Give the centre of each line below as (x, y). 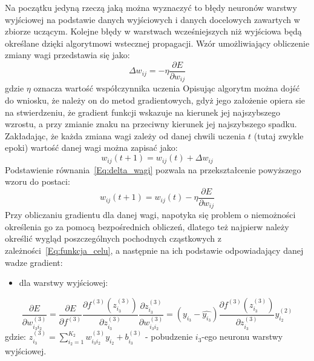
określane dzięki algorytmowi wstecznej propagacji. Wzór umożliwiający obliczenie (157, 43)
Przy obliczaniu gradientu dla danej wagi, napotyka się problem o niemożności (150, 215)
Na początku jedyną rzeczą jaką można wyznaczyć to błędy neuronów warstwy (151, 7)
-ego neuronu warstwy (242, 336)
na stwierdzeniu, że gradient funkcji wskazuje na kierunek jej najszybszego (143, 112)
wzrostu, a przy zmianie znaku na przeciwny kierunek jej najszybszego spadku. (151, 124)
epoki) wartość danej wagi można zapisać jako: (91, 147)
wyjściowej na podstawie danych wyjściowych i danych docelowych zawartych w (152, 19)
